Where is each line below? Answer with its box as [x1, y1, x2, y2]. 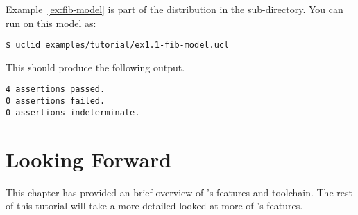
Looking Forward [6, 144, 172, 173]
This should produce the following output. [6, 59, 185, 74]
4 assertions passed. [6, 84, 105, 95]
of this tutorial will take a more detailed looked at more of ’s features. [6, 198, 303, 213]
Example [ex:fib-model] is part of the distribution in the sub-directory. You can [6, 2, 343, 16]
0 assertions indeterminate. [6, 107, 140, 118]
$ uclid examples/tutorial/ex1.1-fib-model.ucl [6, 40, 230, 50]
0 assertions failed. [6, 96, 105, 106]
